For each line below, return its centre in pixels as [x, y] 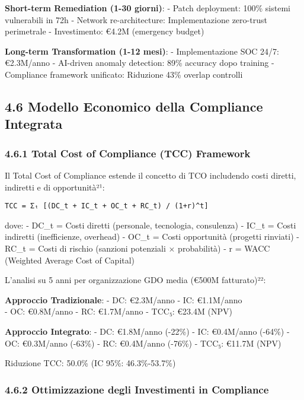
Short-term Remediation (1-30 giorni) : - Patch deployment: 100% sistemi [148, 8]
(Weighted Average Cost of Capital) [70, 260]
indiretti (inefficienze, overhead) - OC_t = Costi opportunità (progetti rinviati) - [152, 236]
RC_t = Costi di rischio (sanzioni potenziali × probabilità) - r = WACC [137, 248]
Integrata [34, 124]
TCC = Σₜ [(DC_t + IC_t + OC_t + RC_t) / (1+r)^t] [107, 206]
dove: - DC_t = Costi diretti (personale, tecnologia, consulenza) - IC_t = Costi [151, 225]
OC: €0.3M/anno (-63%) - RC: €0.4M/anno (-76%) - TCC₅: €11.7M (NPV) [143, 343]
